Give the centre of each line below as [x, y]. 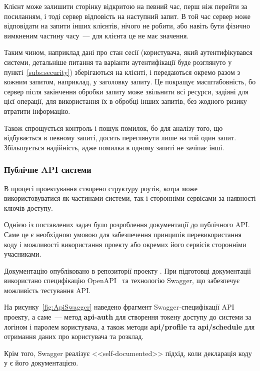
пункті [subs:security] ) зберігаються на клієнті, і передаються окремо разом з [122, 72]
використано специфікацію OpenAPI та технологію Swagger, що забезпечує [122, 280]
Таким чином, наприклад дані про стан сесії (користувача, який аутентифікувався [128, 52]
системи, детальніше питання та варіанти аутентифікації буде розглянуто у [118, 62]
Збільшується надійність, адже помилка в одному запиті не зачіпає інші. [114, 147]
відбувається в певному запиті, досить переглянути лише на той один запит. [120, 138]
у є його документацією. [41, 363]
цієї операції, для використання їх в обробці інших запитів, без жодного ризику [125, 101]
